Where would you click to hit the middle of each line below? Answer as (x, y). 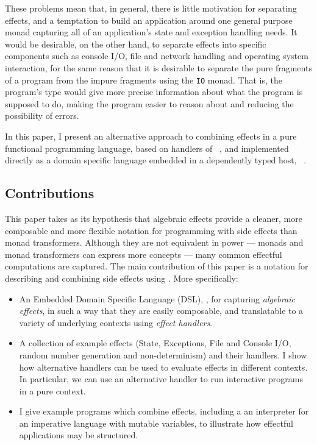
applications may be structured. (79, 435)
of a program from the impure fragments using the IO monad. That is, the (144, 80)
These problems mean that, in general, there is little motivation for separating (151, 8)
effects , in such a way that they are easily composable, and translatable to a (161, 311)
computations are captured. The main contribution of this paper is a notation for (157, 266)
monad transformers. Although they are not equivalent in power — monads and (154, 242)
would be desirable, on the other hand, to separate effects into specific (136, 44)
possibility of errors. (42, 116)
